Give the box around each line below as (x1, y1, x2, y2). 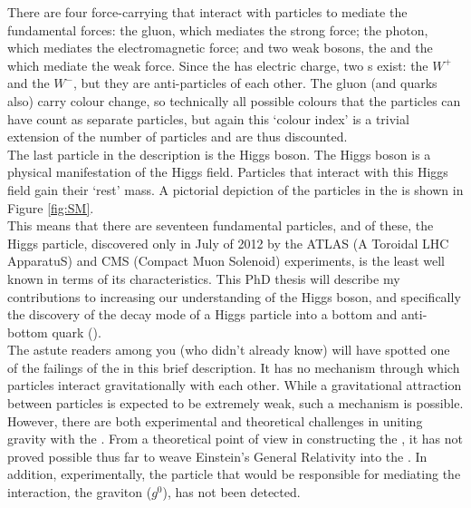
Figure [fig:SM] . (7, 198, 94, 217)
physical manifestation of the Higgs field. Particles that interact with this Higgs (7, 162, 448, 181)
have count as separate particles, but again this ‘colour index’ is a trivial (7, 109, 409, 128)
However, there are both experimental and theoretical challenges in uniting (7, 411, 423, 430)
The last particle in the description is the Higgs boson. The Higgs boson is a (7, 144, 431, 163)
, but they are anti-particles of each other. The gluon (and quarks (72, 73, 437, 93)
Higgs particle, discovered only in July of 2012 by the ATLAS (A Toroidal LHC (7, 233, 449, 252)
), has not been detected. (162, 483, 301, 502)
